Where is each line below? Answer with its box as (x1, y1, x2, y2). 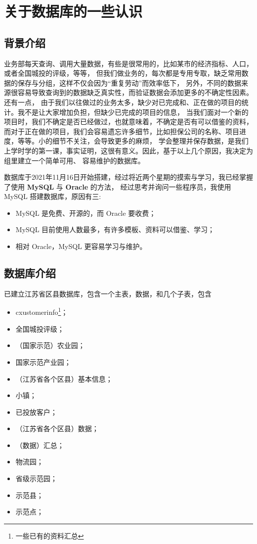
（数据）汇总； (15, 440, 64, 450)
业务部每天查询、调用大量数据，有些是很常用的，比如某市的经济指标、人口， (4, 58, 253, 68)
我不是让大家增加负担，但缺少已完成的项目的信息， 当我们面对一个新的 (17, 106, 249, 117)
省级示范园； (15, 473, 57, 484)
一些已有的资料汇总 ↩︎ (15, 530, 84, 541)
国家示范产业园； (15, 356, 71, 367)
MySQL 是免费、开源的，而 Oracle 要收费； (15, 207, 156, 218)
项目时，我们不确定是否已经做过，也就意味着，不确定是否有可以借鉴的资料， (4, 116, 253, 127)
